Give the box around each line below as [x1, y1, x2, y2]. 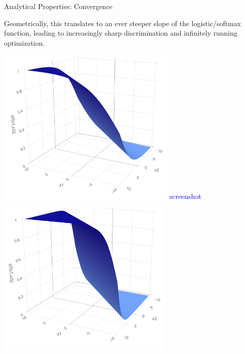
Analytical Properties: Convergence [4, 1, 112, 11]
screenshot [169, 191, 201, 201]
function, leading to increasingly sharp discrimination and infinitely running [4, 28, 237, 38]
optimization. [4, 37, 45, 48]
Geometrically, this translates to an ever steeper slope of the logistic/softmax [4, 18, 241, 28]
